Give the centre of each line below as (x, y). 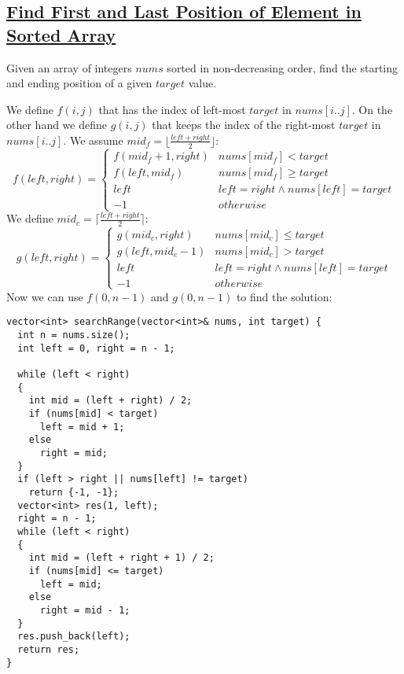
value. (202, 83)
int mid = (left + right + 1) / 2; (121, 558)
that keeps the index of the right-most (244, 125)
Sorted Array (61, 34)
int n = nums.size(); (74, 335)
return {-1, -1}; (74, 492)
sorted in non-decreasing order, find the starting (283, 67)
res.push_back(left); (74, 637)
